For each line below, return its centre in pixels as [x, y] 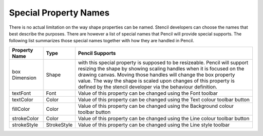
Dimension [24, 78]
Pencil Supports [97, 53]
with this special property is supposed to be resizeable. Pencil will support [163, 62]
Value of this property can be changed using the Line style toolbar [154, 125]
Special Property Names [59, 13]
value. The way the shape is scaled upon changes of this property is [156, 81]
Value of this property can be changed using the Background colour [156, 106]
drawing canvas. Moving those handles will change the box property [157, 74]
